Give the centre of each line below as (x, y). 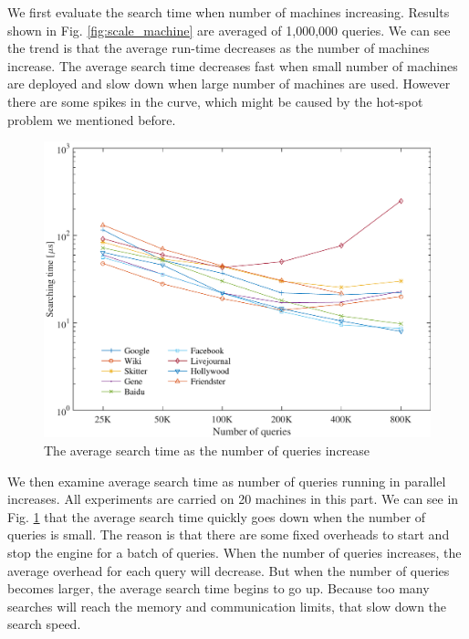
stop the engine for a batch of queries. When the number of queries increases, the (234, 552)
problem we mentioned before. (92, 119)
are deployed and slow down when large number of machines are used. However (229, 84)
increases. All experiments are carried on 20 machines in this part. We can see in (233, 499)
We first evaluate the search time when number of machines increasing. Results (229, 12)
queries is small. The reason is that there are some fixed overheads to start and (229, 534)
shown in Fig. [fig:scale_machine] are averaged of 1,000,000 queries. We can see (229, 30)
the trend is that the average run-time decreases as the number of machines (219, 48)
